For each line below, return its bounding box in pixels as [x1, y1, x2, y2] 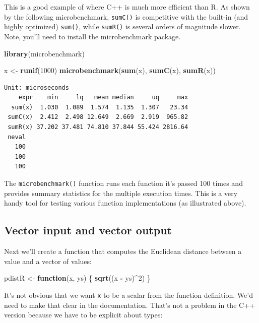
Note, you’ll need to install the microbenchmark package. [4, 31, 181, 41]
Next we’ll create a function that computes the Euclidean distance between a [4, 246, 242, 256]
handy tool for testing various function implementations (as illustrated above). [4, 198, 246, 208]
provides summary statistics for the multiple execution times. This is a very [4, 187, 238, 198]
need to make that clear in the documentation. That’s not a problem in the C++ [4, 299, 255, 310]
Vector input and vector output [4, 222, 172, 238]
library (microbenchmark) [4, 48, 85, 58]
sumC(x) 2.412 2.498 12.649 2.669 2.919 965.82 [8, 113, 188, 121]
